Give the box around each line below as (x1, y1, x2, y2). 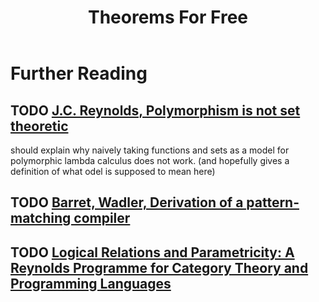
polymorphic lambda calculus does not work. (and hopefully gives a (10, 155, 290, 166)
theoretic (10, 117, 69, 135)
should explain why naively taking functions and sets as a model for (10, 144, 290, 156)
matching (10, 210, 72, 227)
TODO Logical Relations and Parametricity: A (10, 244, 295, 261)
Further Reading (10, 62, 148, 85)
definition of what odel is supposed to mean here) (10, 166, 216, 177)
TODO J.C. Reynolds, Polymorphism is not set (10, 102, 301, 119)
